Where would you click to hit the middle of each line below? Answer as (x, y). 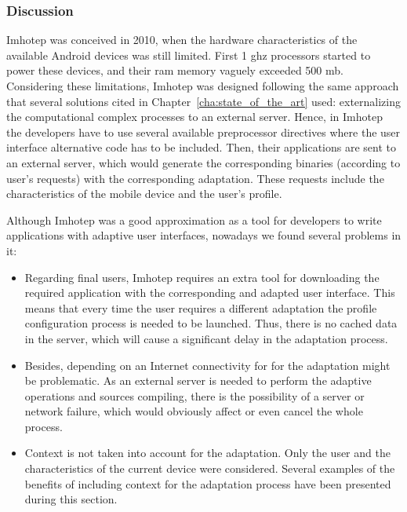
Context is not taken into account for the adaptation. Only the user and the (207, 453)
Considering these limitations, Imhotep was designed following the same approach (203, 86)
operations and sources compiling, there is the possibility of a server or (194, 395)
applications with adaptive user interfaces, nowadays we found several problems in (204, 235)
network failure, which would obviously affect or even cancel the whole (194, 411)
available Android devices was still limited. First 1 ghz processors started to (189, 55)
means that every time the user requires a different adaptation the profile (201, 307)
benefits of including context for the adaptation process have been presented (208, 483)
